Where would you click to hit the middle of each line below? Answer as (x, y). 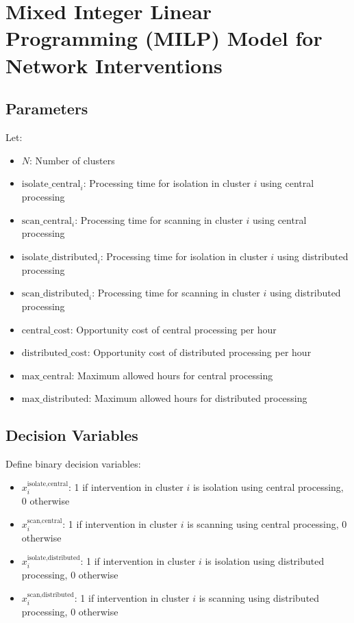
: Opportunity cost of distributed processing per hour (199, 352)
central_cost (46, 330)
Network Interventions (114, 65)
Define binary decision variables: (73, 464)
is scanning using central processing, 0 (267, 523)
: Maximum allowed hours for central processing (172, 375)
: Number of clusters (72, 160)
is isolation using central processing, (268, 486)
